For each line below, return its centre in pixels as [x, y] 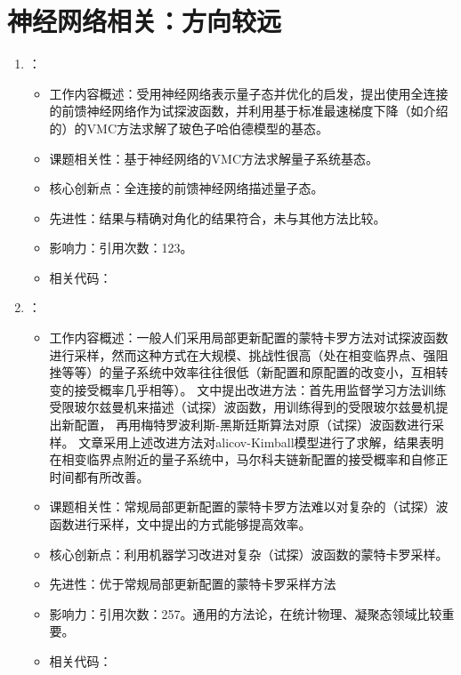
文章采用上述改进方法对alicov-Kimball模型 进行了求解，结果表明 [261, 442]
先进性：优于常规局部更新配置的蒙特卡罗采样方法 [193, 584]
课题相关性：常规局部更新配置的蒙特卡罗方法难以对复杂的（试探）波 [249, 506]
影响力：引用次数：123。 [121, 248]
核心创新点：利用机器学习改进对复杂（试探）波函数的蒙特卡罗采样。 [249, 554]
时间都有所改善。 [99, 476]
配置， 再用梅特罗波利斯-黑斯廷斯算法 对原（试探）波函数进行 [253, 425]
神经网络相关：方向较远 [145, 21]
